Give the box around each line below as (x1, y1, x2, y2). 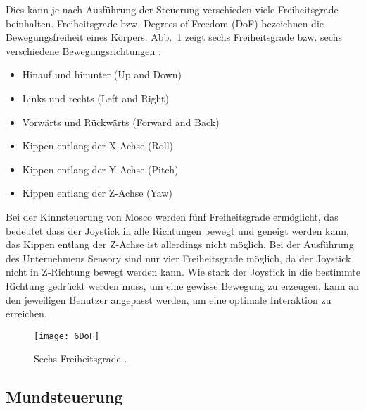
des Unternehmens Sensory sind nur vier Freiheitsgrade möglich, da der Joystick (6, 250, 351, 265)
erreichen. (6, 306, 47, 321)
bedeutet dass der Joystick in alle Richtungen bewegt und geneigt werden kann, (6, 223, 349, 238)
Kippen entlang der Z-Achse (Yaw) (22, 185, 173, 200)
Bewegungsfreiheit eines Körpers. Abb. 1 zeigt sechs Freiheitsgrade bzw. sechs (6, 30, 342, 44)
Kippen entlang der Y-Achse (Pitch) (22, 161, 179, 176)
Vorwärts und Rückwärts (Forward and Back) (22, 114, 220, 129)
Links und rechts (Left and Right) (22, 90, 169, 105)
